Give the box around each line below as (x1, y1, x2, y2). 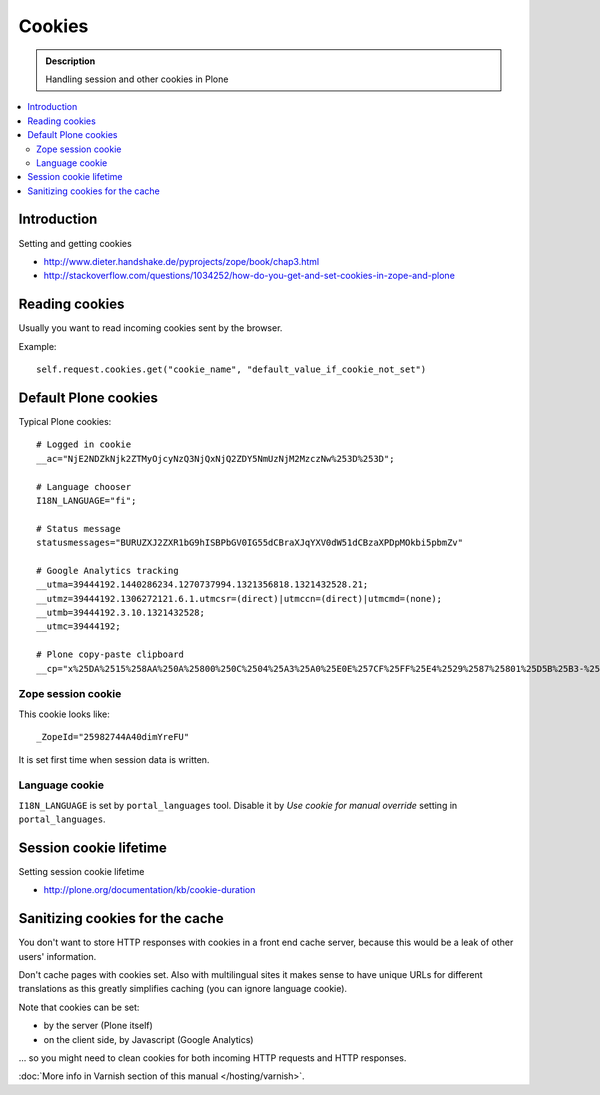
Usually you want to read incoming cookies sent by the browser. (18, 322, 283, 334)
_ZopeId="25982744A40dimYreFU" (36, 731, 190, 743)
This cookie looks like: (18, 708, 110, 720)
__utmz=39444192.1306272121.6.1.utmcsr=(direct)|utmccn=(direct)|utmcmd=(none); (36, 593, 443, 604)
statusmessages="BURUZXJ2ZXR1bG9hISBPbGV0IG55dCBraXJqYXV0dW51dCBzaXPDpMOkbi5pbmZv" (36, 537, 464, 549)
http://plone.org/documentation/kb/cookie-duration (43, 884, 256, 896)
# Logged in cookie (36, 439, 132, 450)
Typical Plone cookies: (18, 415, 112, 427)
